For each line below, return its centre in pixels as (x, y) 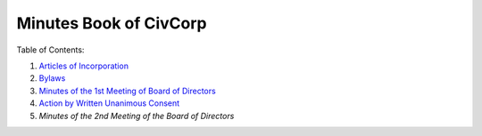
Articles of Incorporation (84, 66)
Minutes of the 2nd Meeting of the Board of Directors (137, 116)
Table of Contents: (50, 50)
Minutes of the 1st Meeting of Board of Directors (127, 91)
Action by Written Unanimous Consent (109, 103)
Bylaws (52, 78)
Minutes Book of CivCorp (112, 23)
